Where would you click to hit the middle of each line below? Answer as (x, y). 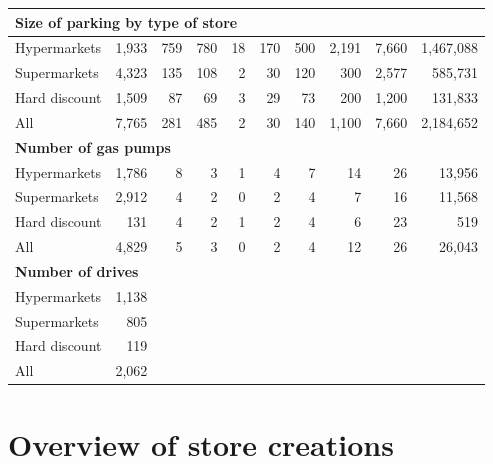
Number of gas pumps (93, 146)
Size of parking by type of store (126, 21)
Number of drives (77, 270)
